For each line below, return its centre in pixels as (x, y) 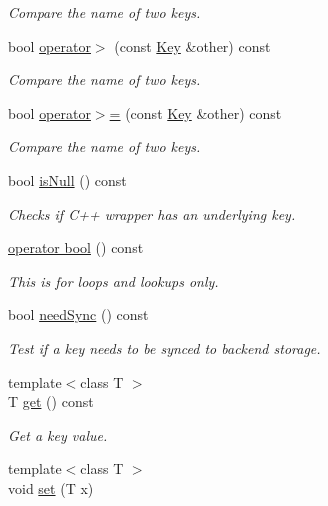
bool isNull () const (67, 179)
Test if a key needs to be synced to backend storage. (164, 347)
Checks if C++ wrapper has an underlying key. (152, 213)
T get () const (51, 401)
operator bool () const (76, 247)
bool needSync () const (78, 314)
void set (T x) (51, 487)
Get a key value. (58, 434)
